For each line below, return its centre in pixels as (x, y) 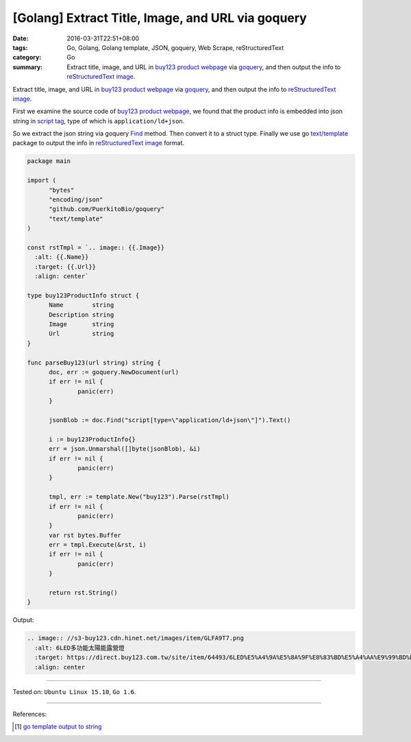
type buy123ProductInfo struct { (83, 295)
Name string (82, 305)
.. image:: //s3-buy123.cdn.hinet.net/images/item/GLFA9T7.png (136, 638)
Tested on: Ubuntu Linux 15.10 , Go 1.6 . (74, 691)
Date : (21, 38)
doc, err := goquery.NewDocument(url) (114, 372)
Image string (82, 324)
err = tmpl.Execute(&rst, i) (98, 545)
